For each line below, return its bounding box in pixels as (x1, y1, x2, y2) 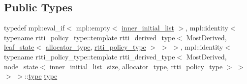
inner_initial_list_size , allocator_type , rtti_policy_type (49, 61, 223, 71)
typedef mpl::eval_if (4, 23, 65, 33)
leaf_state (4, 42, 34, 52)
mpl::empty (76, 23, 110, 33)
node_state (4, 61, 38, 71)
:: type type (24, 71, 58, 81)
